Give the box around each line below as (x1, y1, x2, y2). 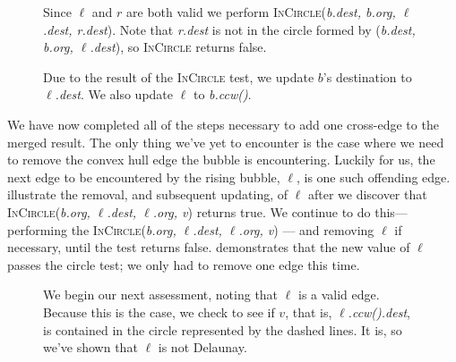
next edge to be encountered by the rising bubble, (7, 167, 280, 186)
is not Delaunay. (158, 338, 247, 357)
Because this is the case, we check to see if (43, 302, 275, 321)
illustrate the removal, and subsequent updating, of (7, 185, 288, 204)
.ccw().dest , (348, 302, 410, 321)
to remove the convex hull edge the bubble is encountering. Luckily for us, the (7, 150, 435, 169)
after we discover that (307, 185, 427, 204)
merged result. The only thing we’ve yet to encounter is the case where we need (7, 132, 444, 151)
